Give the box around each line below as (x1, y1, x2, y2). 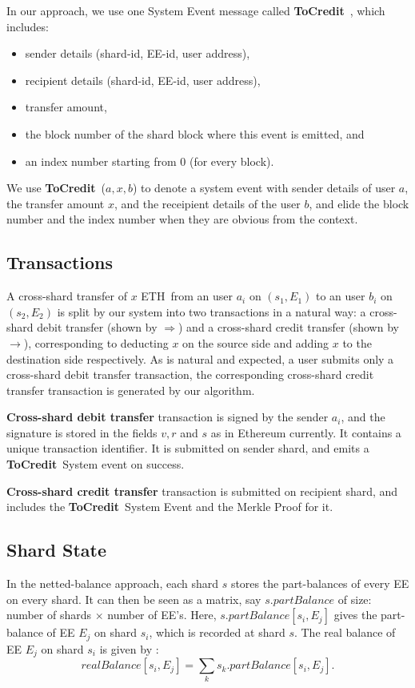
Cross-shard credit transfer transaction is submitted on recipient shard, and (6, 482, 398, 499)
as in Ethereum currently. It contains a (210, 424, 401, 441)
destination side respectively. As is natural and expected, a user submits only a (6, 350, 394, 367)
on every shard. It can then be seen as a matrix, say (6, 590, 261, 607)
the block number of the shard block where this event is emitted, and (25, 125, 365, 142)
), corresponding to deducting (23, 334, 169, 351)
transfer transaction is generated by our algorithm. (6, 381, 255, 398)
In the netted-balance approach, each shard (6, 575, 218, 592)
